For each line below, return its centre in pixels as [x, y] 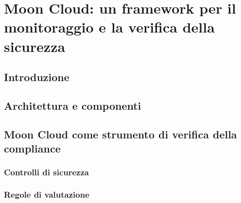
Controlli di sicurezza [46, 172]
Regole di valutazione [47, 195]
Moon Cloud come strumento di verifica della [120, 134]
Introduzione [37, 77]
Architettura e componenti [73, 105]
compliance [32, 148]
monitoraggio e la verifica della [109, 27]
